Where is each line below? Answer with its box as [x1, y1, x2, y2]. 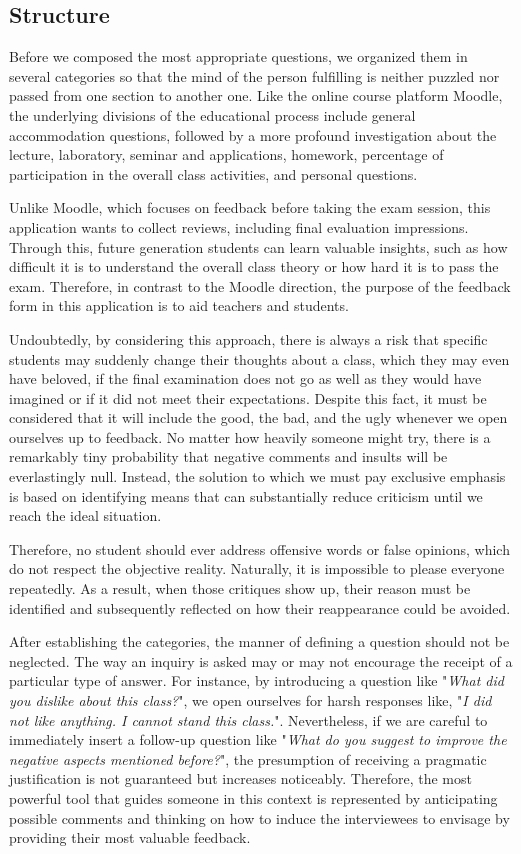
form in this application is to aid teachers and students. [9, 295, 349, 316]
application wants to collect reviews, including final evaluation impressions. [9, 216, 469, 237]
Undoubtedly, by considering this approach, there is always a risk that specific [9, 328, 488, 349]
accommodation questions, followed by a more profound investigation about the [9, 124, 497, 145]
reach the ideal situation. [9, 505, 162, 526]
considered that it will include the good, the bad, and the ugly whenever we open [9, 407, 508, 428]
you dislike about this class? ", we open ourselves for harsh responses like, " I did [9, 690, 492, 711]
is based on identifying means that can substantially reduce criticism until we [9, 485, 483, 506]
